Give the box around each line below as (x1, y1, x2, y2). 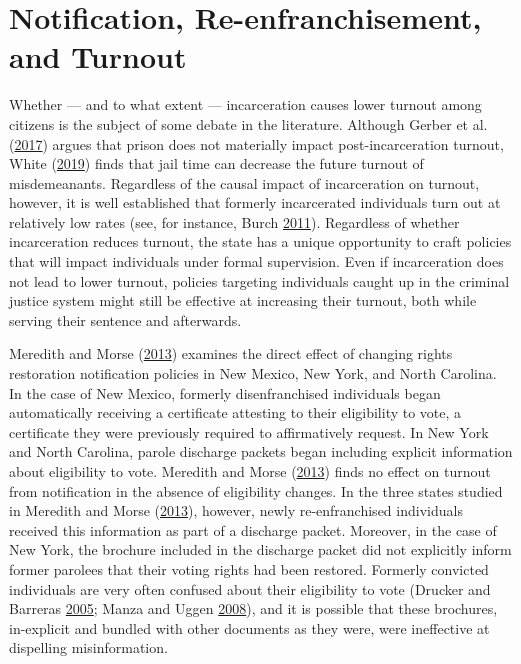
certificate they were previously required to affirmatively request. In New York (9, 421, 489, 442)
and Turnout (9, 36, 187, 77)
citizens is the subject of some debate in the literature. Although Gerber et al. (9, 113, 488, 134)
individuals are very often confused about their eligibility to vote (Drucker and (9, 578, 491, 599)
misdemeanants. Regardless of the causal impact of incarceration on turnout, (9, 172, 480, 193)
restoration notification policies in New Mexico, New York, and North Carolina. (9, 363, 497, 384)
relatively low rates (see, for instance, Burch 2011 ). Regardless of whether (9, 211, 460, 232)
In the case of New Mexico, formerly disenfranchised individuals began (9, 382, 441, 403)
